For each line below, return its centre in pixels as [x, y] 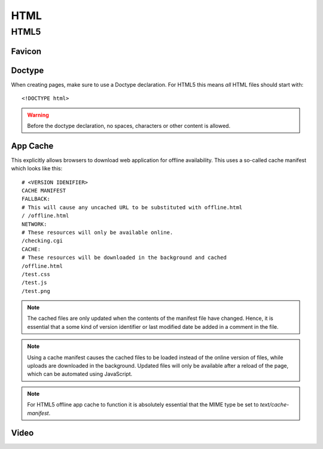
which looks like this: [37, 169]
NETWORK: [34, 224]
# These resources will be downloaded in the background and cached [124, 258]
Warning [38, 115]
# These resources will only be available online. [97, 232]
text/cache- [275, 405]
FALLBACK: [36, 199]
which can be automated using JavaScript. [80, 374]
